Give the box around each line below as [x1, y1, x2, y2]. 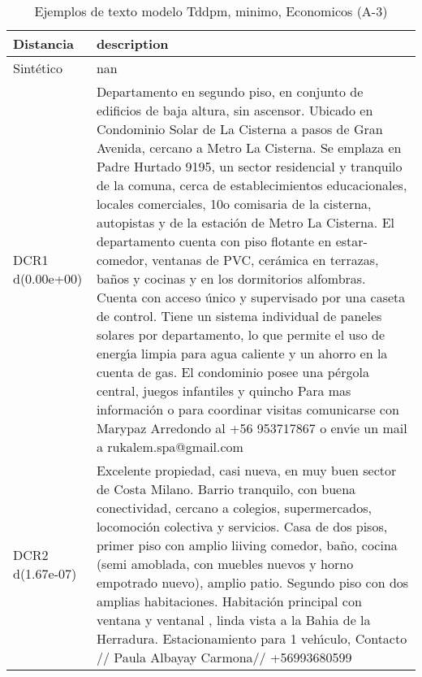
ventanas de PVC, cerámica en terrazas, [152, 250, 379, 269]
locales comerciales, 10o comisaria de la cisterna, [96, 194, 372, 213]
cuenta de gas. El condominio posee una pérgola [96, 362, 369, 381]
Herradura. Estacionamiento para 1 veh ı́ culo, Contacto [96, 629, 407, 648]
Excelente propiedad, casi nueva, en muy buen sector [96, 461, 397, 480]
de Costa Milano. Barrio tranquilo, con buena [96, 480, 356, 498]
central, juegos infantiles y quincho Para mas [96, 381, 351, 400]
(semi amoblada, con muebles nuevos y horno [96, 554, 354, 573]
